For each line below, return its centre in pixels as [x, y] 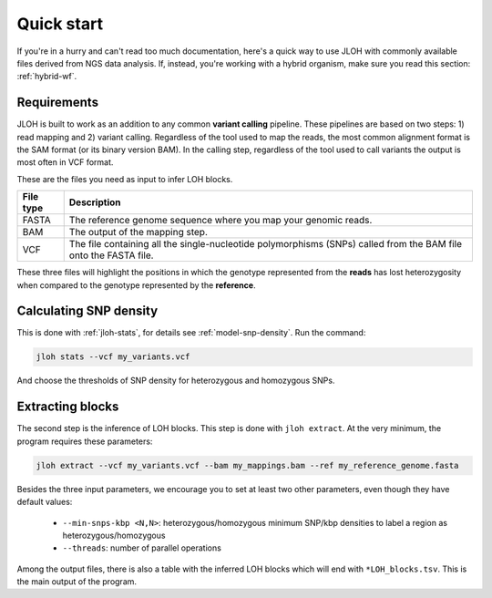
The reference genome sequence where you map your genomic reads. [220, 221]
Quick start [60, 24]
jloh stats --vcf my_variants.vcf [113, 357]
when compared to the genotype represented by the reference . [136, 285]
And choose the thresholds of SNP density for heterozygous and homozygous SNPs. [176, 381]
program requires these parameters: [85, 441]
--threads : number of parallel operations [142, 548]
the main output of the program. [77, 582]
